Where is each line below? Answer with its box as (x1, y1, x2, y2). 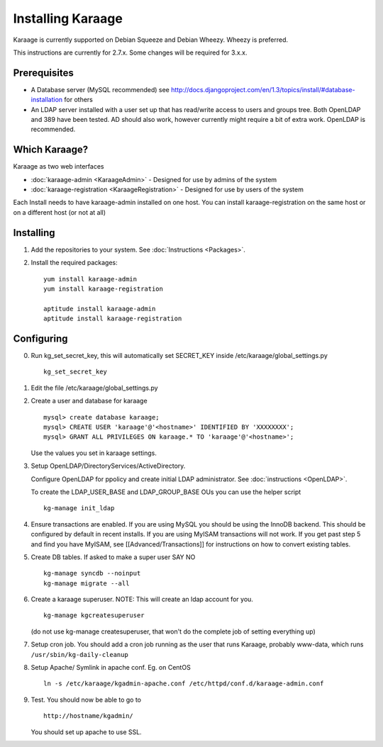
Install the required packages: (30, 259, 118, 267)
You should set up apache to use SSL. (30, 727, 142, 736)
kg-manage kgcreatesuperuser (43, 612, 145, 619)
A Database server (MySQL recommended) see (30, 85, 170, 94)
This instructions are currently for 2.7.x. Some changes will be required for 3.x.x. (13, 48, 248, 57)
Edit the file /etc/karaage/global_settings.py (30, 383, 159, 392)
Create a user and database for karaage (30, 397, 148, 405)
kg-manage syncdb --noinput (43, 569, 141, 578)
